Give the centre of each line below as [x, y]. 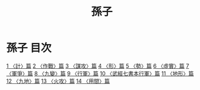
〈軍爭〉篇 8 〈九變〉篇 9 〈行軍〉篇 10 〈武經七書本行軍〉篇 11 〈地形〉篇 [100, 73]
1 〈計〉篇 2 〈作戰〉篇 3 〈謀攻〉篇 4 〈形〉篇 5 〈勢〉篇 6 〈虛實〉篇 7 [98, 66]
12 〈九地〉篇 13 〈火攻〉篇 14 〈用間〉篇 [58, 81]
